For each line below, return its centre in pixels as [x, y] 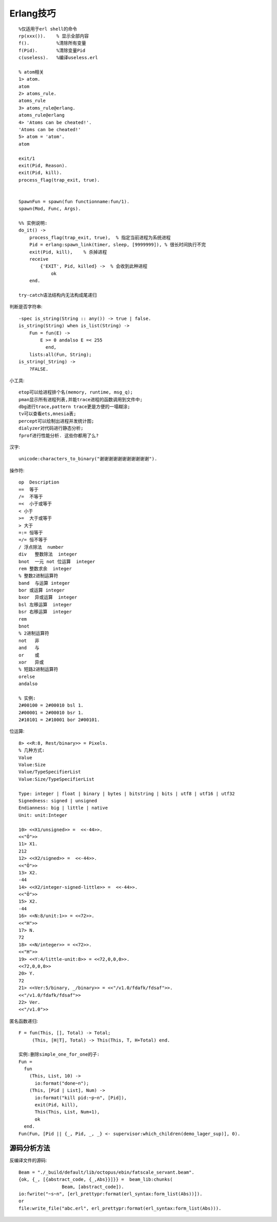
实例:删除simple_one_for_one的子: [59, 1055]
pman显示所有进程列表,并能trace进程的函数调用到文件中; [81, 399]
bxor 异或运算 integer [48, 597]
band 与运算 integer [44, 583]
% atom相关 [31, 72]
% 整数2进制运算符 [38, 576]
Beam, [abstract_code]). [93, 1187]
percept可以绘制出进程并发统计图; [56, 421]
